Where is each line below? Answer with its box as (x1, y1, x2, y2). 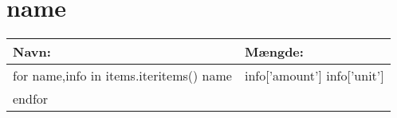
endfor (13, 89, 49, 108)
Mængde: (244, 42, 304, 61)
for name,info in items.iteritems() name (13, 66, 232, 85)
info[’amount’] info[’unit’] (244, 66, 384, 85)
